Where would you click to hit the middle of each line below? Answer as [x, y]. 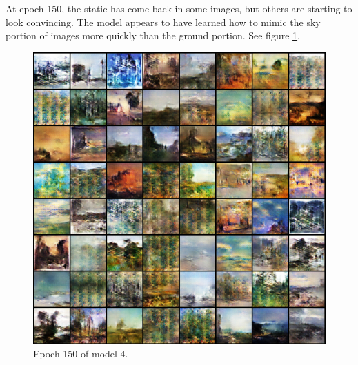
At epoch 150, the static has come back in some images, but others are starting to [179, 8]
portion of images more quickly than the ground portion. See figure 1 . [153, 35]
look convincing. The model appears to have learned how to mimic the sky [163, 22]
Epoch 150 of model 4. [81, 354]
